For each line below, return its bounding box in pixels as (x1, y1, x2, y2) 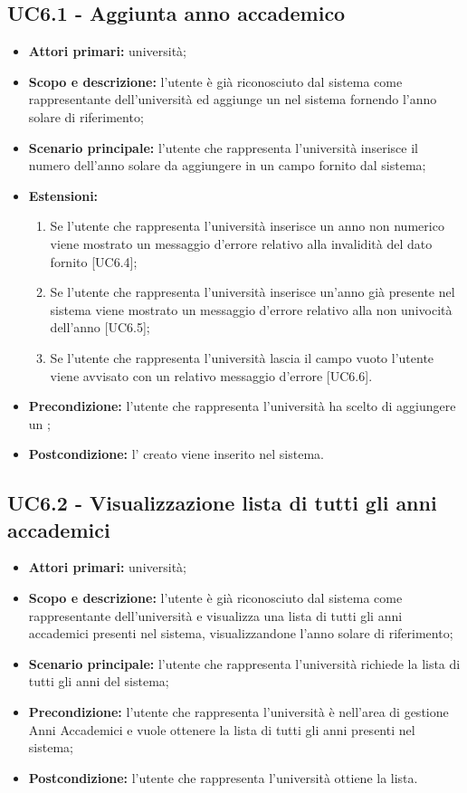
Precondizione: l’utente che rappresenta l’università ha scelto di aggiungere (28, 396, 456, 416)
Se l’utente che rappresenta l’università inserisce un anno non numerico (50, 216, 444, 235)
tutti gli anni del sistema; (28, 672, 169, 691)
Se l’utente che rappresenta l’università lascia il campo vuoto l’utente (50, 348, 434, 367)
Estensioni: (28, 186, 99, 205)
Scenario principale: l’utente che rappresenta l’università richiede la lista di (28, 654, 461, 673)
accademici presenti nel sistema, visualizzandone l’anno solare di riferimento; (28, 624, 453, 643)
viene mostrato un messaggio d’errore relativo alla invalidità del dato (50, 234, 433, 253)
